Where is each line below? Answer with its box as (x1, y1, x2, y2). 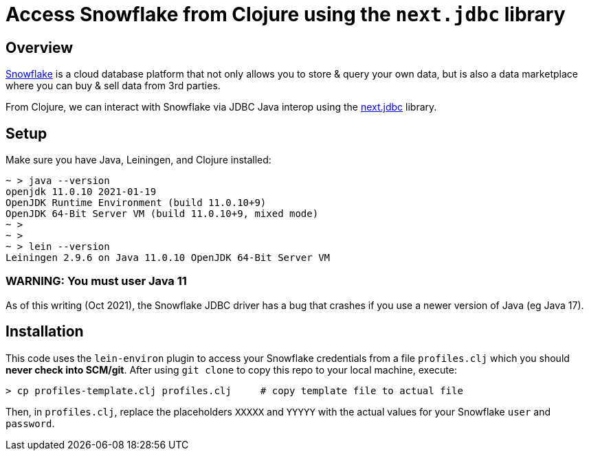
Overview (5, 38, 74, 56)
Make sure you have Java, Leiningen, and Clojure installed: (5, 154, 271, 166)
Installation (5, 323, 84, 341)
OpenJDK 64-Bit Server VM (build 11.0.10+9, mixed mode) (5, 208, 319, 220)
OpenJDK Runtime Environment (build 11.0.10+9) (5, 197, 267, 209)
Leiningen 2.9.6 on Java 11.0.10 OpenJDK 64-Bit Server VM (5, 252, 331, 264)
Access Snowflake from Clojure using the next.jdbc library (5, 3, 566, 26)
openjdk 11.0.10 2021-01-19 (5, 186, 157, 198)
